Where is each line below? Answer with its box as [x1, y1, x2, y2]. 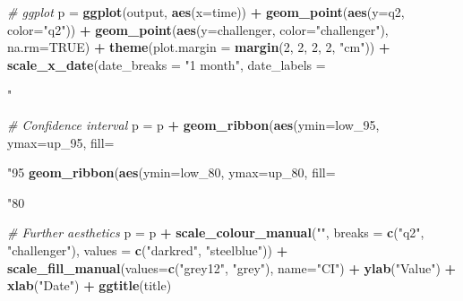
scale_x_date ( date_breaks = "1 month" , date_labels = [7, 55, 326, 73]
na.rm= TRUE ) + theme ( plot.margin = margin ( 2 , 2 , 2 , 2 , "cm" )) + [7, 38, 390, 56]
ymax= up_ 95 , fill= [7, 133, 115, 151]
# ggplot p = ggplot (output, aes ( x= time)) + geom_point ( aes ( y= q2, [7, 3, 405, 21]
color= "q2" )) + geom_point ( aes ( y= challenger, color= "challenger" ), [7, 20, 389, 39]
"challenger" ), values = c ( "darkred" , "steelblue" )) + [7, 240, 288, 259]
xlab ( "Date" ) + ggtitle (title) [7, 276, 172, 295]
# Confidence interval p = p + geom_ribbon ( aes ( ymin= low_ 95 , [7, 115, 380, 133]
